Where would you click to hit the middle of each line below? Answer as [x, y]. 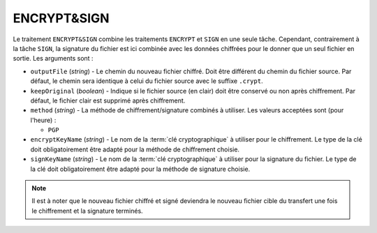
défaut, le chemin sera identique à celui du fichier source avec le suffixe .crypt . [147, 81]
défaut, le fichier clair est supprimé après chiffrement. [108, 100]
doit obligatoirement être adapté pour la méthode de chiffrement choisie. [135, 149]
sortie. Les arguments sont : [53, 59]
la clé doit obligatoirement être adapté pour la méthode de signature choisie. [140, 169]
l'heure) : [43, 120]
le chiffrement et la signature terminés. [87, 211]
